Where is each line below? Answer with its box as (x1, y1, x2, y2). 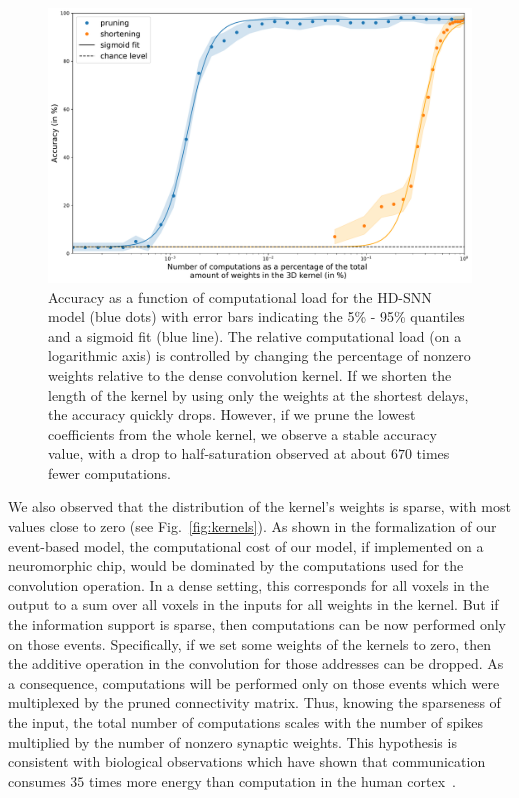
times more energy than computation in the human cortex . (89, 770, 456, 791)
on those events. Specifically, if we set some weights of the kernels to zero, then (8, 633, 492, 654)
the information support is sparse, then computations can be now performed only (8, 614, 507, 635)
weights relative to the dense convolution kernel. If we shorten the (48, 364, 452, 385)
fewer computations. (48, 462, 172, 483)
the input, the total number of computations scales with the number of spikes (8, 712, 483, 732)
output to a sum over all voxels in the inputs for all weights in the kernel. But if (8, 594, 499, 615)
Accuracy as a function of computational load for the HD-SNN (48, 286, 432, 307)
